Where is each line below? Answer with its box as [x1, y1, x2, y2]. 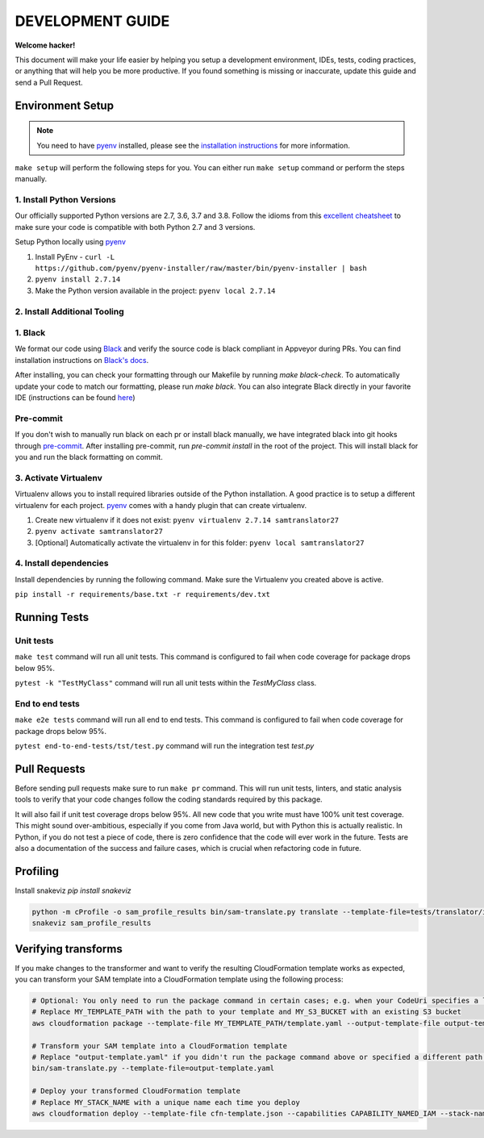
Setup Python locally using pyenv [15, 237, 127, 247]
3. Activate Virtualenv [15, 472, 102, 483]
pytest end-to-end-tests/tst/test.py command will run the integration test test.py [15, 741, 315, 751]
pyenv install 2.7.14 [35, 275, 121, 284]
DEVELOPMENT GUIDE [15, 12, 170, 30]
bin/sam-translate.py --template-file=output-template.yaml [31, 1064, 275, 1073]
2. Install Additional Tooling [15, 306, 124, 317]
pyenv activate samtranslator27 [35, 527, 163, 536]
